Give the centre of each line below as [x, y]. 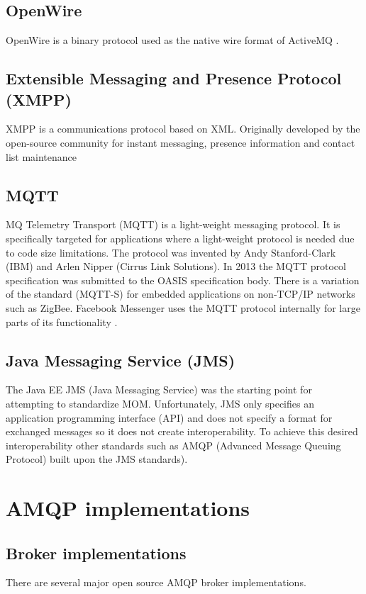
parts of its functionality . [62, 321]
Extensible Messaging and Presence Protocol [174, 78]
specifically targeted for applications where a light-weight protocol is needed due [180, 238]
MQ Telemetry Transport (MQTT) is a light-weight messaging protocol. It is [173, 224]
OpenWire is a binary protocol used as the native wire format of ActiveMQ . [172, 40]
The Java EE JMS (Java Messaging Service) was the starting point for [159, 390]
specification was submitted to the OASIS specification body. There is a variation [183, 280]
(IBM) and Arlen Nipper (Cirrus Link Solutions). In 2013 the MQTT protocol [176, 266]
